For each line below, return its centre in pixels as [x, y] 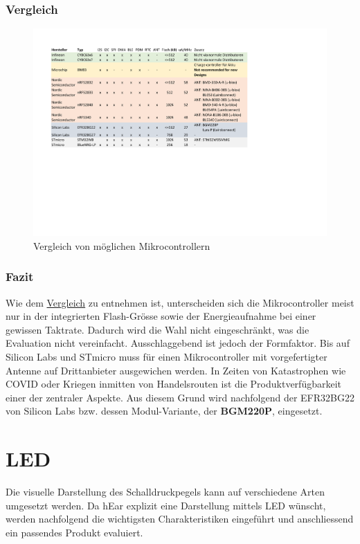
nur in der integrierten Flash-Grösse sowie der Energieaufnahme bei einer [161, 316]
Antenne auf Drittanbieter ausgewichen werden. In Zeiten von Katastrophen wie [176, 370]
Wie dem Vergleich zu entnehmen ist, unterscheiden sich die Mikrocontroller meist [180, 302]
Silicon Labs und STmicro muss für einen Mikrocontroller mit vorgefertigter [166, 357]
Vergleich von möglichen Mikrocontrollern [122, 245]
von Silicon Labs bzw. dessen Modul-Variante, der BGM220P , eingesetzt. [164, 411]
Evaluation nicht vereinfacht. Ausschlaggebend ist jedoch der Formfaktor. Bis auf [178, 343]
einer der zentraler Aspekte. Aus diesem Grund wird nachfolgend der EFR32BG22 [180, 397]
